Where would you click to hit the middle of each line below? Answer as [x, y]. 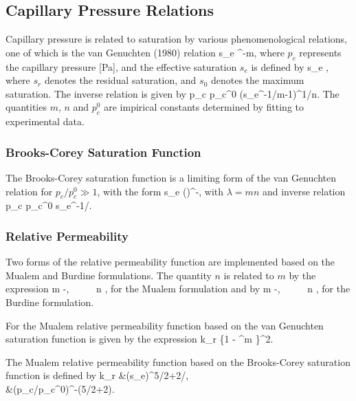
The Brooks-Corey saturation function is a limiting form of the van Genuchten [171, 177]
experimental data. [45, 121]
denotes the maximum [257, 80]
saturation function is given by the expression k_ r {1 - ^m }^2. [140, 339]
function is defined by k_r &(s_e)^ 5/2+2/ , [97, 375]
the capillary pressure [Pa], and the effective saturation [121, 66]
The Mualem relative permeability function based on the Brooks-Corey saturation [178, 361]
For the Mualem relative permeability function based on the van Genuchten [165, 325]
